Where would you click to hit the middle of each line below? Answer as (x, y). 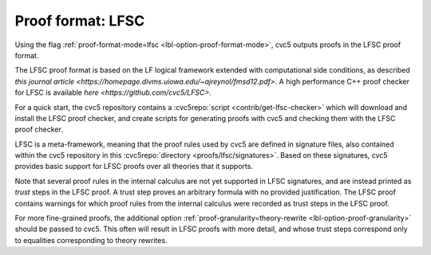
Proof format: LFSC (80, 21)
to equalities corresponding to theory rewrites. (91, 240)
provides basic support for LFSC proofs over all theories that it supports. (134, 167)
